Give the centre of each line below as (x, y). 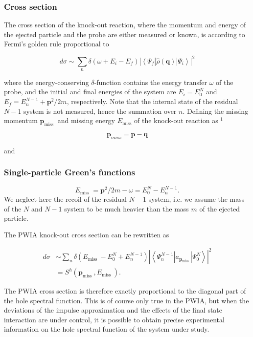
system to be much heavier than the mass (126, 208)
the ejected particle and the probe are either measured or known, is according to (125, 34)
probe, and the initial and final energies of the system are (90, 92)
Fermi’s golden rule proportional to (57, 44)
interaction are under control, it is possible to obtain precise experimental (114, 319)
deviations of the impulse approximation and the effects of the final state (113, 310)
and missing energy (86, 120)
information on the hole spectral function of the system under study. (107, 329)
